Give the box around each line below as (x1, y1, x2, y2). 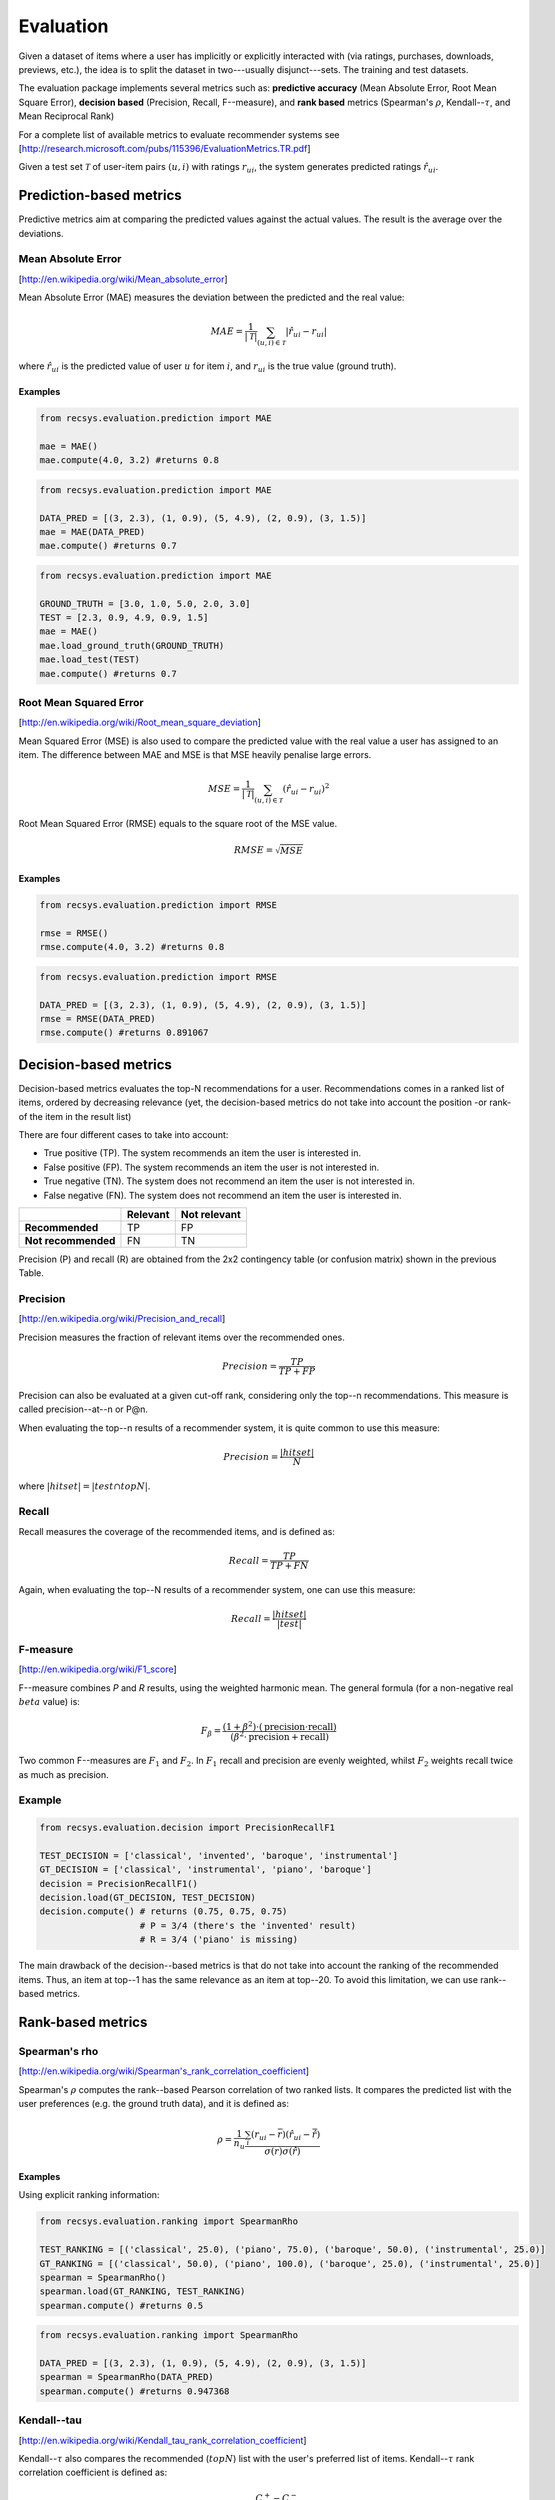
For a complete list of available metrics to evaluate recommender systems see (18, 128, 340, 140)
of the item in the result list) (18, 1110, 132, 1122)
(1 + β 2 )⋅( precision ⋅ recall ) (222, 1720, 337, 1732)
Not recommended (24, 1233, 116, 1247)
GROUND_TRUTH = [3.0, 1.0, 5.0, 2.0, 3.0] (39, 598, 251, 609)
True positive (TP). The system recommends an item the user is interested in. (43, 1147, 362, 1159)
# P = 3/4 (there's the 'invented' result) (139, 1920, 357, 1931)
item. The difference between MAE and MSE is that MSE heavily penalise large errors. (18, 749, 372, 761)
